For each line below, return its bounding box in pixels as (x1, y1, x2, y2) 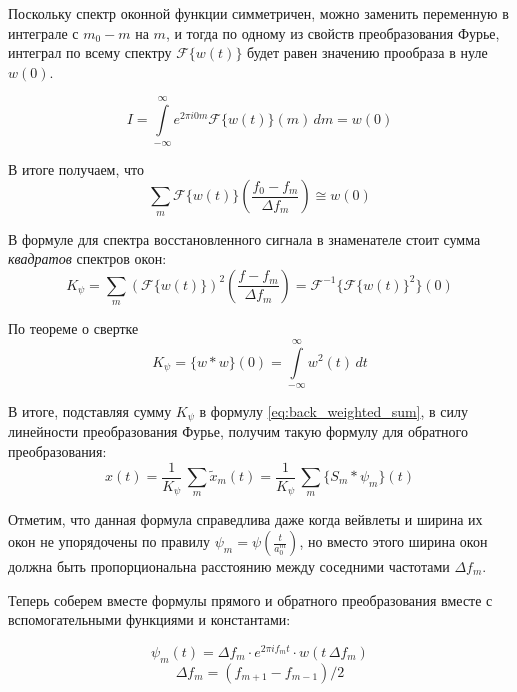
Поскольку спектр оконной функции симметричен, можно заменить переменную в (8, 3, 509, 23)
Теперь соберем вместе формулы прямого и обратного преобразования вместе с (8, 589, 493, 610)
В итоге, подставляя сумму (8, 400, 172, 421)
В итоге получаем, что (8, 158, 145, 179)
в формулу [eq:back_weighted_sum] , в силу (199, 400, 469, 421)
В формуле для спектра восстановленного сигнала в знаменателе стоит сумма (8, 228, 481, 249)
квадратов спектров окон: (8, 248, 167, 269)
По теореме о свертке (8, 318, 139, 339)
